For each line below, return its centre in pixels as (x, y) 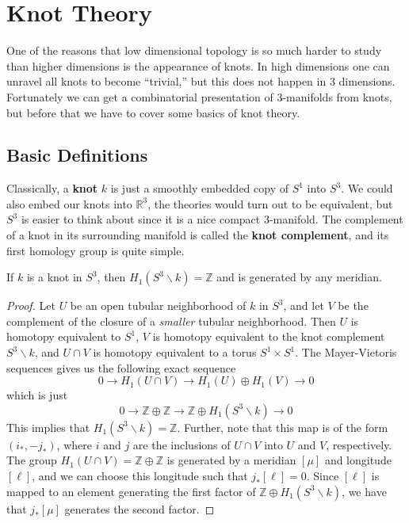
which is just (37, 395)
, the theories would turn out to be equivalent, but (270, 203)
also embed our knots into (69, 203)
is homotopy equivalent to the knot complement (269, 336)
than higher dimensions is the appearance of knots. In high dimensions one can (198, 65)
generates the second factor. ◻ (140, 508)
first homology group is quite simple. (96, 250)
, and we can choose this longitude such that (140, 476)
